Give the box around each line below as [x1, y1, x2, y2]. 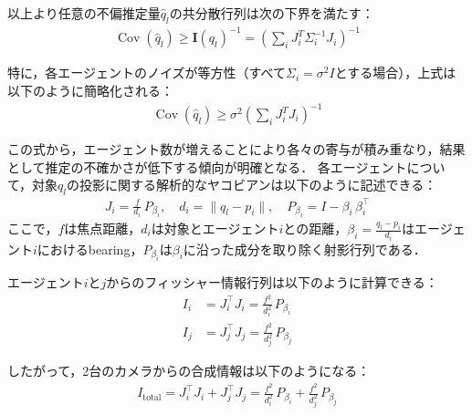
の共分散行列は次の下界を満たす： [169, 4, 374, 22]
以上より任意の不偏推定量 [7, 4, 161, 22]
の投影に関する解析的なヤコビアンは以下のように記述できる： [66, 175, 437, 194]
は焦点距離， [64, 219, 142, 238]
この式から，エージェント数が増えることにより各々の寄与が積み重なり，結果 [7, 140, 466, 159]
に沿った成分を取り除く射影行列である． [183, 239, 426, 258]
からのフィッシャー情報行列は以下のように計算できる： [106, 272, 438, 291]
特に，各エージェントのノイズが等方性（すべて [7, 63, 287, 82]
